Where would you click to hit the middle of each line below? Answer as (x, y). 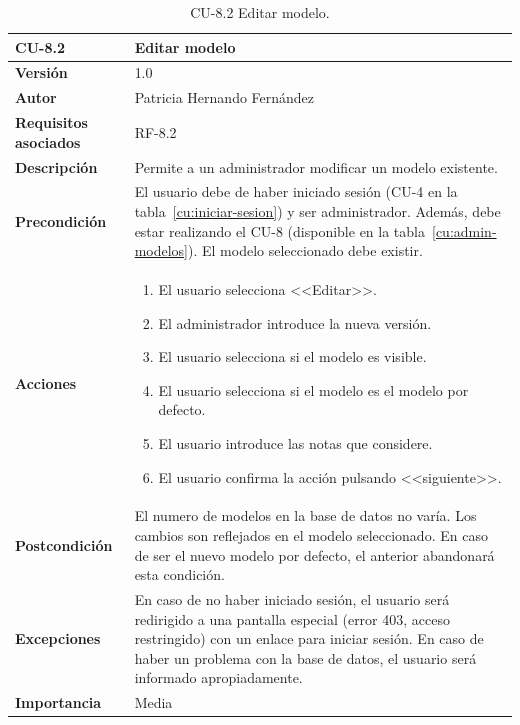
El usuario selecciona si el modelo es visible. (292, 356)
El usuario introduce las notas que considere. (295, 443)
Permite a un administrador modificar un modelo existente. (316, 166)
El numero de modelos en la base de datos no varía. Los (305, 515)
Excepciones (58, 638)
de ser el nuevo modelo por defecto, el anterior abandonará (314, 554)
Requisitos (51, 122)
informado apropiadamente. (218, 677)
